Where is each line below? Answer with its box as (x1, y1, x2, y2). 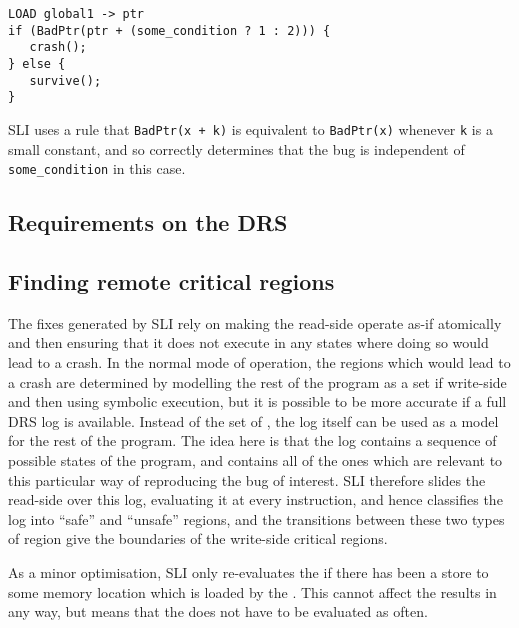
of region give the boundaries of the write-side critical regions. (8, 528, 388, 549)
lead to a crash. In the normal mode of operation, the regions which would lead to (8, 352, 511, 373)
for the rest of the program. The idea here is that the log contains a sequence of (8, 430, 497, 451)
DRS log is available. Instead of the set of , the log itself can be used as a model (8, 410, 499, 431)
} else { (8, 56, 66, 71)
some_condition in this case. (8, 158, 186, 179)
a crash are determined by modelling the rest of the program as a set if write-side (8, 371, 507, 392)
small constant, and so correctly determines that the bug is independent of (8, 138, 465, 159)
